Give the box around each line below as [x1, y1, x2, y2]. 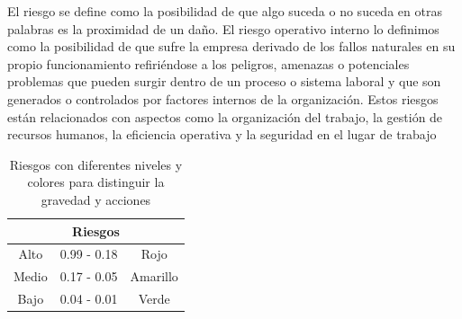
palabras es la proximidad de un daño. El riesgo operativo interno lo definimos [7, 19, 439, 38]
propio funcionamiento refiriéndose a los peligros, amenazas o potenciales [7, 54, 410, 73]
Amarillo [130, 267, 178, 286]
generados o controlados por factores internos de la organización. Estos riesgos [7, 89, 439, 108]
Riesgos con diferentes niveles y [9, 155, 183, 173]
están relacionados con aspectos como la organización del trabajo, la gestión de [7, 107, 443, 126]
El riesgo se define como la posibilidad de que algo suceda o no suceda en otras [7, 2, 442, 20]
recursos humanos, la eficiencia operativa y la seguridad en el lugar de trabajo [7, 125, 437, 144]
